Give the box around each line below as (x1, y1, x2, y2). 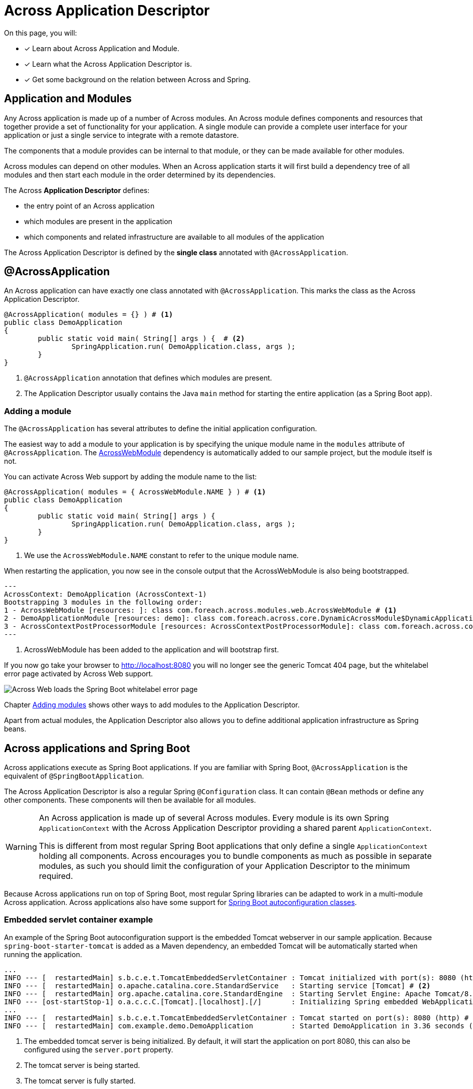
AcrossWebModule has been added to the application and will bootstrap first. (24, 645, 279, 654)
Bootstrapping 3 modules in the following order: (4, 598, 203, 607)
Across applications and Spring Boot (4, 742, 190, 755)
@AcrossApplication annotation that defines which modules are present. (24, 374, 272, 383)
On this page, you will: (4, 28, 77, 37)
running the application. (4, 950, 82, 959)
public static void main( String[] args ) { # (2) (38, 334, 245, 343)
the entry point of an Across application (24, 201, 155, 210)
